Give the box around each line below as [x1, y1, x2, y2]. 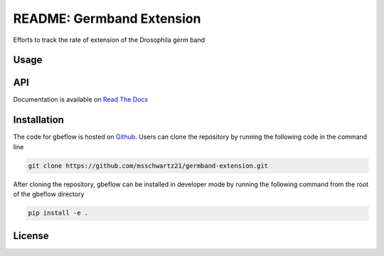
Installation [13, 114, 64, 126]
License [13, 230, 49, 242]
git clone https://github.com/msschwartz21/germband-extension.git [28, 161, 269, 170]
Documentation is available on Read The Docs [13, 95, 149, 104]
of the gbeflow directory [13, 190, 85, 198]
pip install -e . [28, 209, 89, 217]
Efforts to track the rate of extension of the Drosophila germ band [13, 36, 206, 44]
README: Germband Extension [13, 11, 201, 26]
